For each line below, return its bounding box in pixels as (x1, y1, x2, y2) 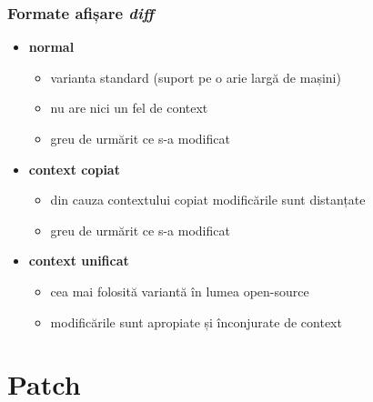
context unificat (28, 251, 129, 270)
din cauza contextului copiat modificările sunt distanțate (50, 190, 366, 209)
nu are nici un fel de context (50, 98, 208, 117)
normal (28, 37, 75, 56)
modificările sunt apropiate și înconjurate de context (50, 312, 342, 331)
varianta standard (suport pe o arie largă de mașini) (50, 67, 341, 86)
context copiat (28, 159, 120, 178)
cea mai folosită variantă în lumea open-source (50, 281, 309, 300)
